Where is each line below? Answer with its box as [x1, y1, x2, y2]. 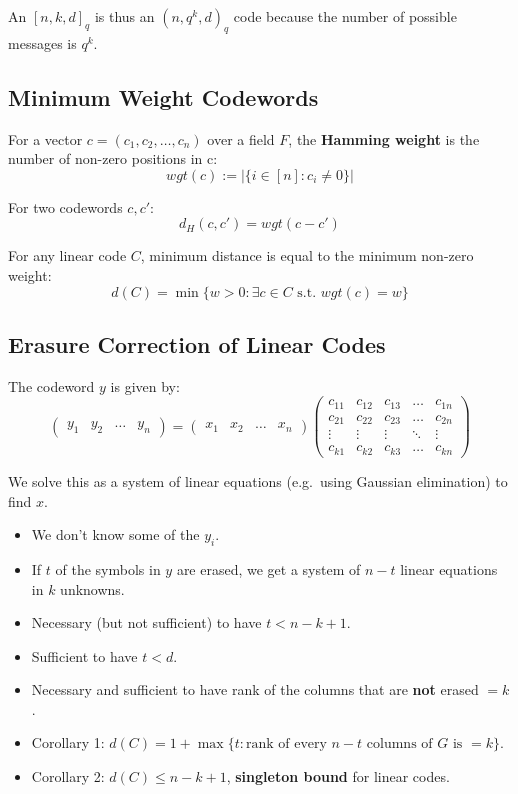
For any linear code [8, 245, 127, 266]
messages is [8, 32, 77, 53]
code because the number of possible [233, 6, 457, 26]
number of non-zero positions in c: [8, 148, 218, 169]
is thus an [94, 6, 155, 26]
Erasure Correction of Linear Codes [8, 328, 386, 359]
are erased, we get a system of [176, 558, 361, 579]
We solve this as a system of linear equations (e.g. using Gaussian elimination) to [8, 470, 508, 491]
